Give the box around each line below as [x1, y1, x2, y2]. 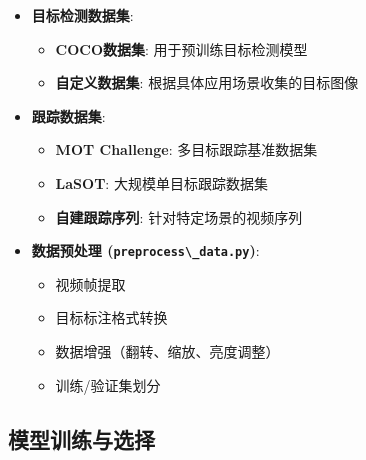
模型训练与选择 [8, 423, 155, 454]
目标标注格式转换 [55, 307, 168, 328]
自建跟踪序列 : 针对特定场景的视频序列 [55, 206, 303, 227]
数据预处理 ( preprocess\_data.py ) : [31, 240, 260, 261]
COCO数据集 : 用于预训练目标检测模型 [55, 38, 308, 59]
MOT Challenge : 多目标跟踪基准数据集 [55, 139, 318, 160]
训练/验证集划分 [55, 374, 161, 395]
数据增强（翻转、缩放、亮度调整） [55, 341, 280, 361]
